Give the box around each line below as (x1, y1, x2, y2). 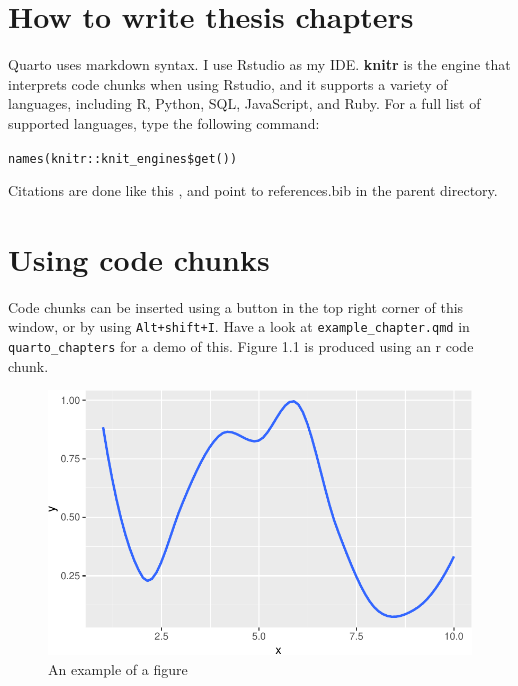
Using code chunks (8, 238, 270, 279)
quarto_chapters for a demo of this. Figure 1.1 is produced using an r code (8, 336, 474, 357)
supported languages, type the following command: (8, 112, 320, 133)
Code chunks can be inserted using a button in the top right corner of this (8, 296, 464, 317)
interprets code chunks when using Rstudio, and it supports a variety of (8, 73, 448, 94)
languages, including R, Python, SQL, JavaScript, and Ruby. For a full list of (8, 93, 481, 114)
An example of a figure (48, 658, 188, 679)
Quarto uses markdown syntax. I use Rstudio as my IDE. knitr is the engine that (8, 54, 511, 75)
